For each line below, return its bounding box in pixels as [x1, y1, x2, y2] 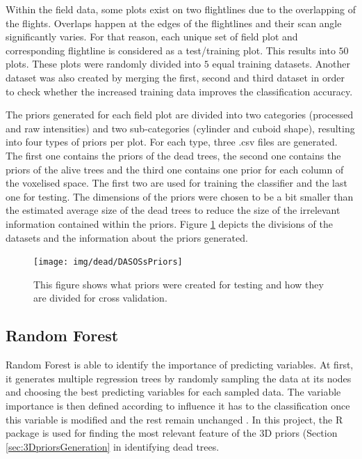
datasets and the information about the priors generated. [6, 230, 248, 244]
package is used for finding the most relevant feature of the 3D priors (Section [6, 426, 338, 440]
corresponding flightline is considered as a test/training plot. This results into [6, 42, 336, 57]
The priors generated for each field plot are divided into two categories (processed [6, 107, 354, 122]
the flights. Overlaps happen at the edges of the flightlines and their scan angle [6, 15, 342, 30]
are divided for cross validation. [33, 290, 167, 305]
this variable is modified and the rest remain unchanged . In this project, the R [6, 412, 343, 426]
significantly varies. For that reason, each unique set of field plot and [6, 29, 298, 44]
